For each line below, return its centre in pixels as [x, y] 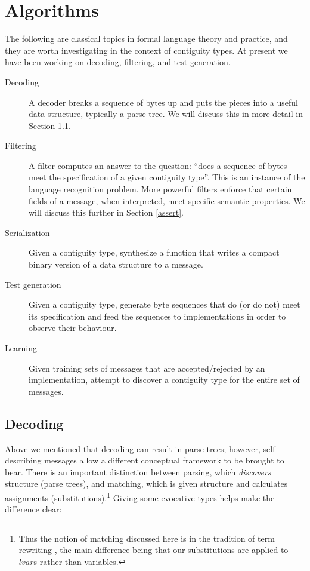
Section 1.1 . [50, 125]
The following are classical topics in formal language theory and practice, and [146, 39]
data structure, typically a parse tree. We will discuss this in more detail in [166, 114]
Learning [21, 348]
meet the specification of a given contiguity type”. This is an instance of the [167, 177]
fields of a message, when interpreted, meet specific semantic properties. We [167, 200]
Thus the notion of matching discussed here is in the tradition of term [147, 538]
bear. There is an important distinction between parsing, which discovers [138, 472]
